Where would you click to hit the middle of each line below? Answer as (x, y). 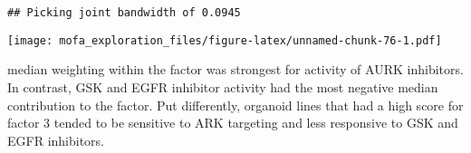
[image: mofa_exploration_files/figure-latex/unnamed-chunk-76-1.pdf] (225, 40)
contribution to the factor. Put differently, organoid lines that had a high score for (235, 105)
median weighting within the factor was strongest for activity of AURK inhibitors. (235, 69)
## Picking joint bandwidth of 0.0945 (124, 13)
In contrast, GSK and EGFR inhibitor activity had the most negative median (223, 86)
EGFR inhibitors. (56, 140)
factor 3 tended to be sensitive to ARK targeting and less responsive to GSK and (233, 123)
